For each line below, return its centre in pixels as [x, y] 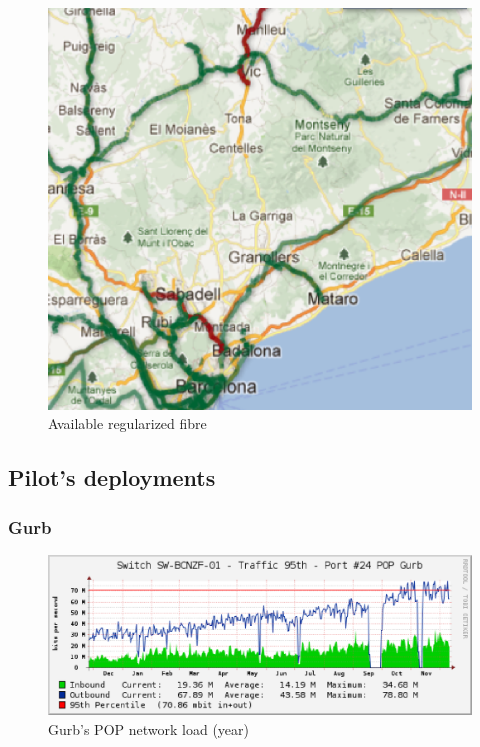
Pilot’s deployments [112, 477]
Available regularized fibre [127, 423]
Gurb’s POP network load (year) [148, 728]
